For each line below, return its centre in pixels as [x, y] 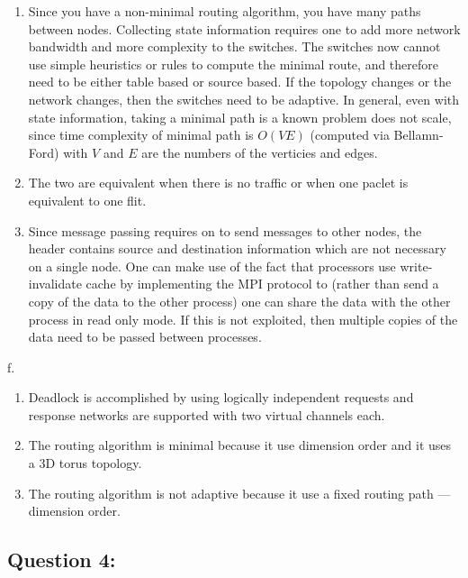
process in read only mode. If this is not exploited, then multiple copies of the [243, 319]
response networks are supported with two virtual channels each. [207, 414]
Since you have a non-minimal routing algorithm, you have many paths [225, 11]
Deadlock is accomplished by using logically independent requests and [221, 397]
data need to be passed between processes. [145, 337]
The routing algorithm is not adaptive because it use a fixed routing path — [239, 493]
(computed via [350, 135]
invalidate [55, 284]
